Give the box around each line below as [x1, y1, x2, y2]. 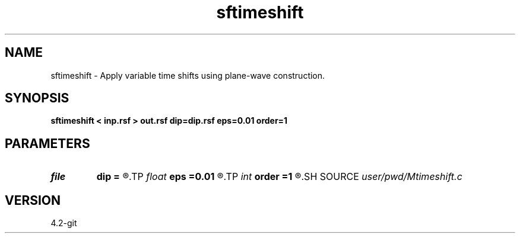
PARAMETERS [5, 136, 90, 151]
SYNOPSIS [5, 91, 69, 106]
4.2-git [50, 218, 77, 229]
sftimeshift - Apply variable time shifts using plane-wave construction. [50, 70, 325, 81]
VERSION [5, 192, 61, 208]
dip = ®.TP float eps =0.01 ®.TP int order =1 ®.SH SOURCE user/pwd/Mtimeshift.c [96, 171, 462, 183]
